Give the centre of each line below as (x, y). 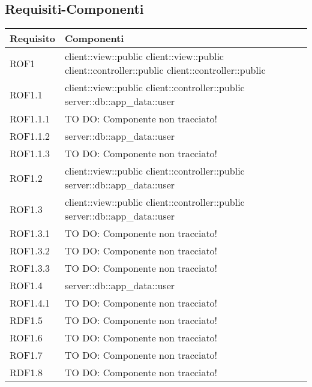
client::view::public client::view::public (144, 56)
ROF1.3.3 (30, 268)
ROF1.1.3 (30, 154)
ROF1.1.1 (30, 119)
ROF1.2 (26, 178)
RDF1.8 (26, 373)
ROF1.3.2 (30, 251)
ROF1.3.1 (30, 233)
